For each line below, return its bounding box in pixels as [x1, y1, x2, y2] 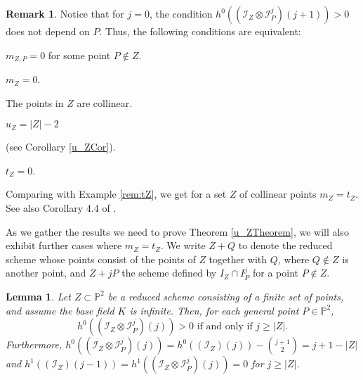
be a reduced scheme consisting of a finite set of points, [107, 289, 344, 303]
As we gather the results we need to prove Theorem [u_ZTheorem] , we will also [6, 224, 349, 239]
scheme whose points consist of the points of [6, 251, 196, 266]
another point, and [6, 265, 86, 280]
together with [209, 251, 268, 266]
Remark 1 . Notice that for [6, 6, 124, 20]
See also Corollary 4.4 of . [6, 201, 117, 215]
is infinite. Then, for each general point [129, 303, 299, 317]
